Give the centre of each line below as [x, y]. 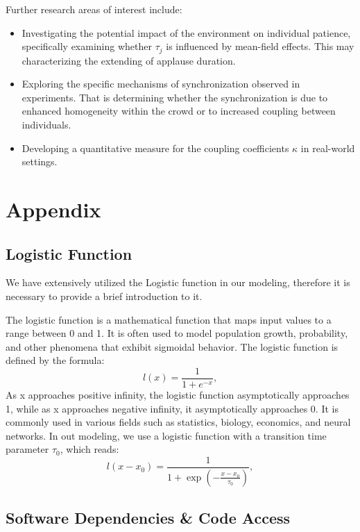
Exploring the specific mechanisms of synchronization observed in [161, 84]
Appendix [53, 209]
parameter [27, 449]
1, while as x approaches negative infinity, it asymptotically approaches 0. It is [172, 408]
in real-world [328, 148]
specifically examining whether [87, 46]
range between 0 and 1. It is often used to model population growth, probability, [177, 333]
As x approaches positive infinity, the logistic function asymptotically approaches [178, 394]
